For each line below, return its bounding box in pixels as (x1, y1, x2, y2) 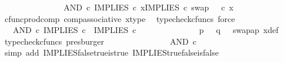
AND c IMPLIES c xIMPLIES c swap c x (64, 1, 233, 13)
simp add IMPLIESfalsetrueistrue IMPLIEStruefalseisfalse (4, 46, 219, 59)
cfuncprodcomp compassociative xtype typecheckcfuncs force (4, 12, 235, 24)
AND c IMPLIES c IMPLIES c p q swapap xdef (12, 24, 279, 36)
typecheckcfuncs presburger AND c (4, 35, 196, 47)
